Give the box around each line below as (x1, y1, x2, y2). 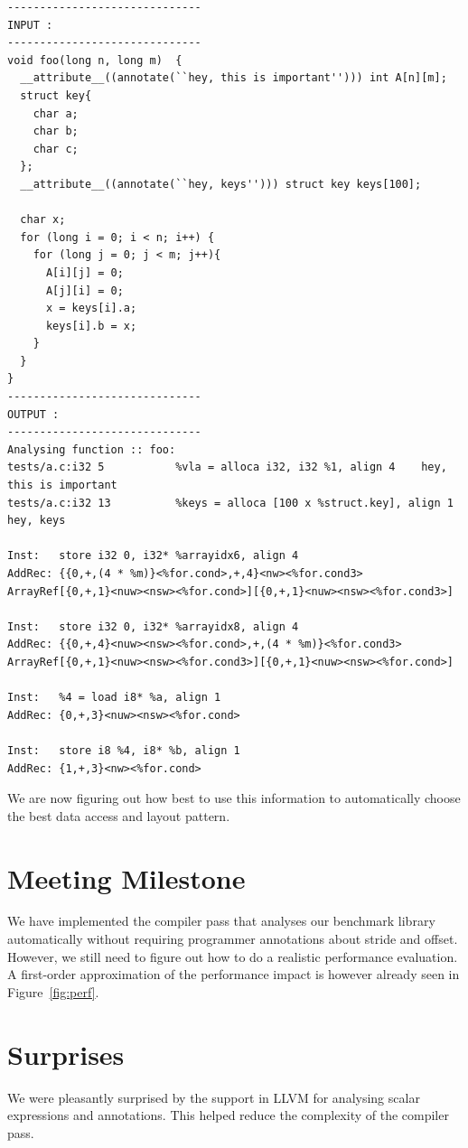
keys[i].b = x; (45, 319, 137, 332)
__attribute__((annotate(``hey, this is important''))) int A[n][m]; (20, 71, 447, 85)
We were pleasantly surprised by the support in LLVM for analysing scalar (7, 1087, 420, 1106)
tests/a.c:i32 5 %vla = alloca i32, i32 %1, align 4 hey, (7, 461, 447, 474)
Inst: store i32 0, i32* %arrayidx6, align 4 (7, 549, 299, 563)
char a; (33, 107, 79, 120)
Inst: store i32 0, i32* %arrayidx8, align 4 (7, 620, 299, 633)
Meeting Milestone (7, 859, 246, 896)
